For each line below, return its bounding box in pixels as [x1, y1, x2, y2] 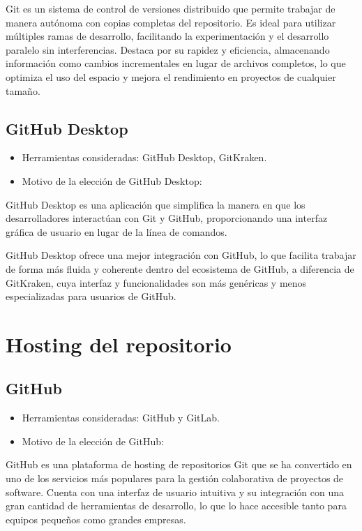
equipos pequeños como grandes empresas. [6, 511, 186, 526]
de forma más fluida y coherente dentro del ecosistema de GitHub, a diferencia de [6, 261, 354, 276]
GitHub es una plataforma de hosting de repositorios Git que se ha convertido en [6, 457, 352, 472]
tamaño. [6, 83, 40, 98]
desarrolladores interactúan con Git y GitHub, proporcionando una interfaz [6, 211, 328, 225]
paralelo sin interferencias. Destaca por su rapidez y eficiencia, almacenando [6, 42, 330, 57]
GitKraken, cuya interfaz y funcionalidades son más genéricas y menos [6, 275, 307, 290]
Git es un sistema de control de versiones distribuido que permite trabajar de [6, 1, 335, 15]
